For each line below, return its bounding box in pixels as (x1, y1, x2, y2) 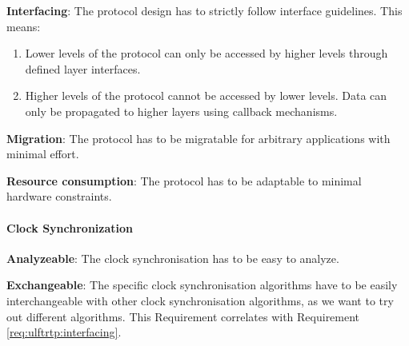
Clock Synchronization (6, 219, 134, 236)
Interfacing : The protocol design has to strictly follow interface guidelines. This (6, 2, 403, 18)
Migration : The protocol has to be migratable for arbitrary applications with (6, 129, 391, 146)
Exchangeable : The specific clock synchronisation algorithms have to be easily (6, 276, 398, 293)
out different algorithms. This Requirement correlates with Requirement (6, 308, 360, 324)
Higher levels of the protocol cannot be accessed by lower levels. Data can (25, 87, 387, 104)
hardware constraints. (6, 188, 112, 205)
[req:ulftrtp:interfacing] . (6, 324, 122, 340)
